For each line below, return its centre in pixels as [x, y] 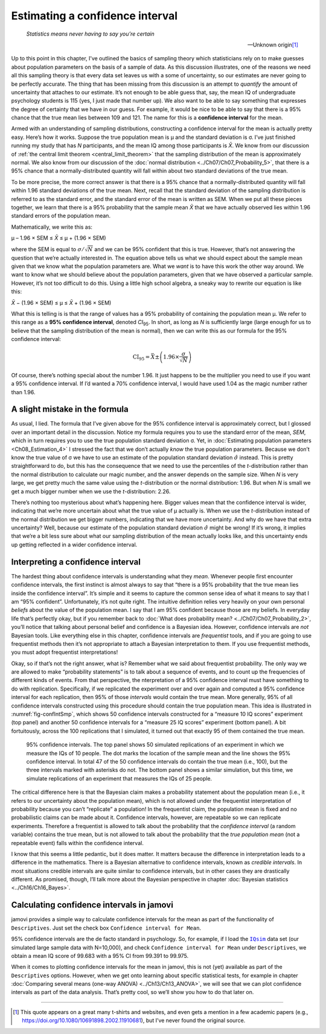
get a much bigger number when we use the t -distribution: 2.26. [91, 491]
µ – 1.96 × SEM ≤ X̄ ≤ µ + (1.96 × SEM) [59, 238]
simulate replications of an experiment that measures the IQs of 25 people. [119, 778]
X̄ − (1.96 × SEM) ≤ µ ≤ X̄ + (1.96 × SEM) [61, 302]
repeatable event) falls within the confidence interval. [78, 843]
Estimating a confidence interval [94, 16]
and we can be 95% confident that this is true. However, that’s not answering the [195, 249]
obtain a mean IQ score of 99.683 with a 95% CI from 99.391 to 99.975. [100, 956]
